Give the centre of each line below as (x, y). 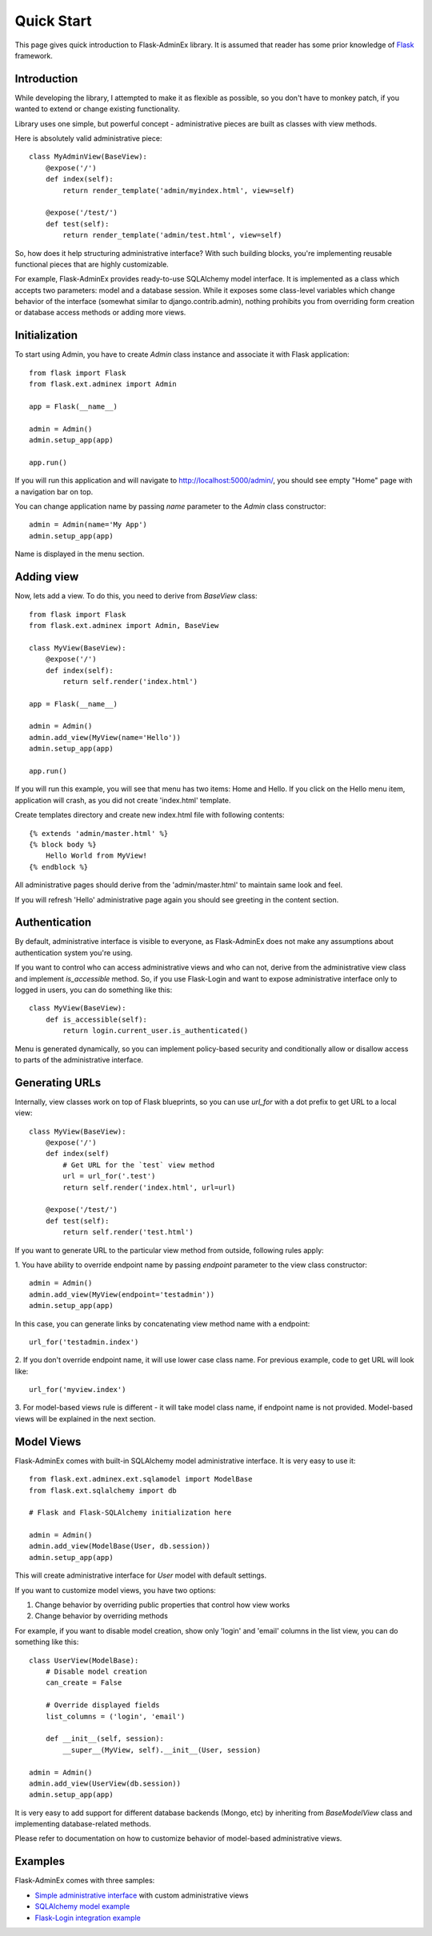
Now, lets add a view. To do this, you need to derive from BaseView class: (136, 596)
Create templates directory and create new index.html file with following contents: (150, 815)
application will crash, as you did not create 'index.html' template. (123, 800)
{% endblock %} (59, 867)
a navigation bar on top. (54, 491)
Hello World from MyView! (96, 856)
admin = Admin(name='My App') (88, 525)
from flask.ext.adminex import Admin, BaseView (124, 625)
